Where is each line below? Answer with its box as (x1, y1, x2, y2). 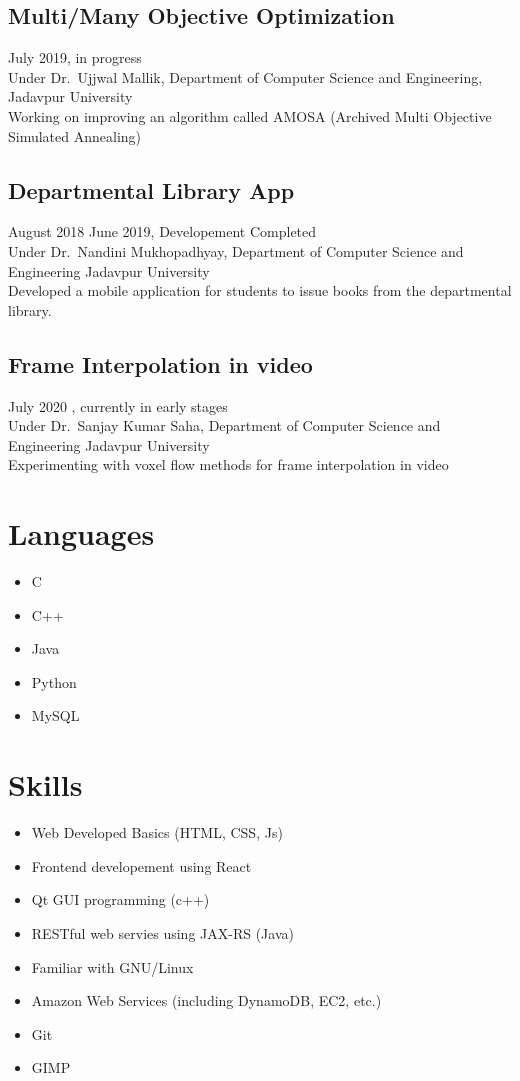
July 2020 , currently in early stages (8, 395, 228, 416)
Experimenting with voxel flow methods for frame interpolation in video (8, 454, 449, 475)
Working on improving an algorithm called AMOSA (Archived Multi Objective (8, 105, 492, 126)
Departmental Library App (8, 174, 295, 205)
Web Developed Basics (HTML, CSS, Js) (31, 822, 283, 843)
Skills (8, 764, 83, 805)
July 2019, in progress (8, 47, 142, 68)
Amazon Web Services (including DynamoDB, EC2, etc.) (31, 990, 382, 1011)
